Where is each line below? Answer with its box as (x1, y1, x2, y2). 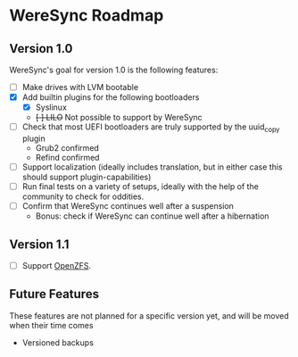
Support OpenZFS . (21, 260, 92, 270)
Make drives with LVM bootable (21, 82, 139, 92)
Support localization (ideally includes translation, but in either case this (21, 162, 283, 172)
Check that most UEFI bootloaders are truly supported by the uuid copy (21, 121, 280, 134)
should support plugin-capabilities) (21, 171, 152, 183)
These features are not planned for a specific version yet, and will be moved (9, 310, 290, 321)
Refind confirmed (35, 152, 100, 162)
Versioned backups (21, 336, 94, 348)
